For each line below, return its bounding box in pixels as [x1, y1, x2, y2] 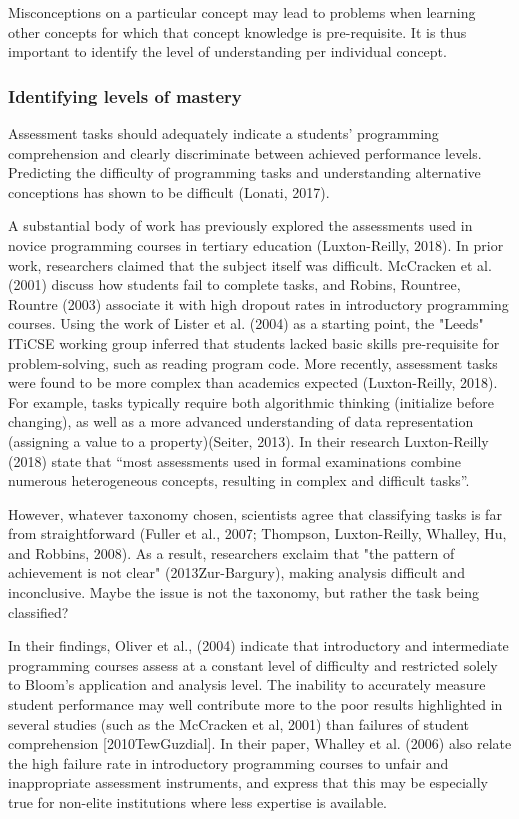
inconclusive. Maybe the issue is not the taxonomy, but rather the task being [8, 582, 480, 603]
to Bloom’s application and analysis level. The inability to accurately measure [8, 674, 486, 695]
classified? [8, 601, 69, 622]
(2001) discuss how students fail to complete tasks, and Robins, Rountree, [8, 274, 461, 295]
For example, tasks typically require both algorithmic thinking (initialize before [8, 391, 494, 412]
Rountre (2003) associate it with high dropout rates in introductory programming [8, 293, 509, 314]
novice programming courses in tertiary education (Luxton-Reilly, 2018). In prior [8, 234, 504, 255]
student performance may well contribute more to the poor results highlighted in [8, 694, 503, 715]
